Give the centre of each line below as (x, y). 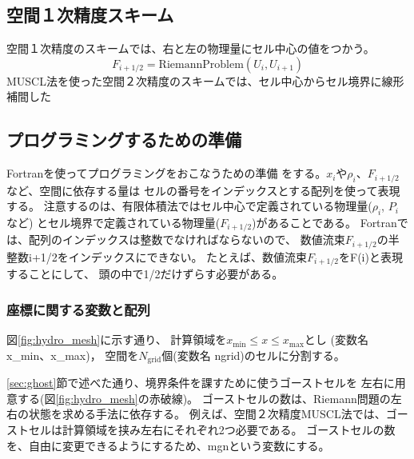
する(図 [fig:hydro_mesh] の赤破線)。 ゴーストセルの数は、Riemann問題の (204, 398)
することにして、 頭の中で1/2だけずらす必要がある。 (145, 274)
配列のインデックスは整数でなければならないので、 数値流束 (187, 239)
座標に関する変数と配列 (78, 309)
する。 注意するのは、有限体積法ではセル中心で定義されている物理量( (189, 206)
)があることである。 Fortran (324, 223)
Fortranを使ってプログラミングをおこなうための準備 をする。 (167, 173)
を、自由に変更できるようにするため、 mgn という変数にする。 (168, 445)
